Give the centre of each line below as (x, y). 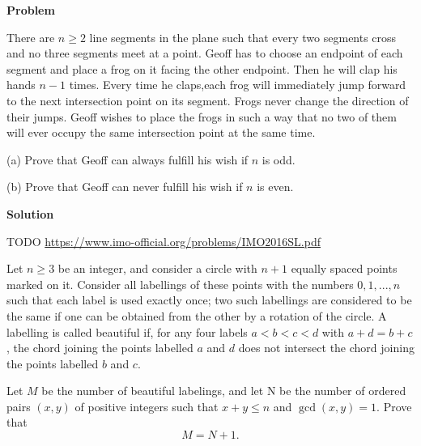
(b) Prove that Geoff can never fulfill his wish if (125, 187)
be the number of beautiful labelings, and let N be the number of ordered (224, 391)
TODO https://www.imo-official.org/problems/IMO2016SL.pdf (164, 241)
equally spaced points (344, 268)
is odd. (279, 159)
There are (31, 37)
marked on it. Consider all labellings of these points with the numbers (180, 284)
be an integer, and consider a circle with (157, 268)
